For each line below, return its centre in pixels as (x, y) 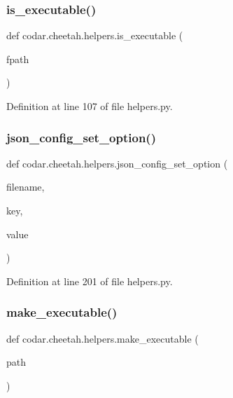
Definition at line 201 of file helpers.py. (90, 281)
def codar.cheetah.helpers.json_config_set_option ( (117, 163)
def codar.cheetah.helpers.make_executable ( (103, 338)
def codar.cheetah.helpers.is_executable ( (95, 35)
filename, (26, 187)
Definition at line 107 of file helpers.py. (90, 106)
